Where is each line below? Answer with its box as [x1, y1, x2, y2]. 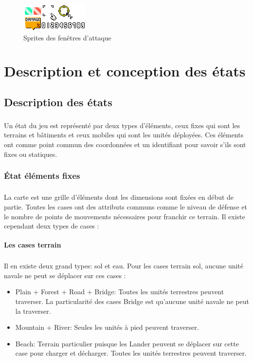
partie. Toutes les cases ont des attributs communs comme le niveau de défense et [4, 201, 247, 211]
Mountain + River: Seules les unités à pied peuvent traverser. [15, 322, 199, 332]
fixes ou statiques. [4, 149, 57, 159]
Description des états [4, 94, 112, 109]
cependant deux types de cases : [4, 221, 99, 231]
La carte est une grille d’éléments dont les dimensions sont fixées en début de [4, 192, 234, 202]
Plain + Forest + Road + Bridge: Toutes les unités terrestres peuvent [15, 286, 224, 297]
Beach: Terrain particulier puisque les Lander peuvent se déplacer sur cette [15, 338, 239, 348]
